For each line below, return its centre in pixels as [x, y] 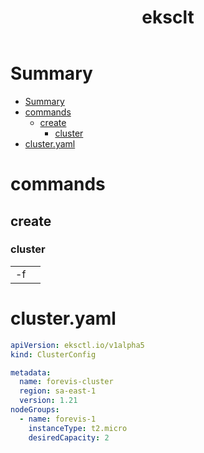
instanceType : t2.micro [78, 428]
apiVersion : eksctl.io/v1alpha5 [77, 345]
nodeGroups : [35, 410]
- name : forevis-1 [58, 419]
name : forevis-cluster [66, 382]
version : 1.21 [48, 401]
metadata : [31, 372]
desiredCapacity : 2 [69, 437]
